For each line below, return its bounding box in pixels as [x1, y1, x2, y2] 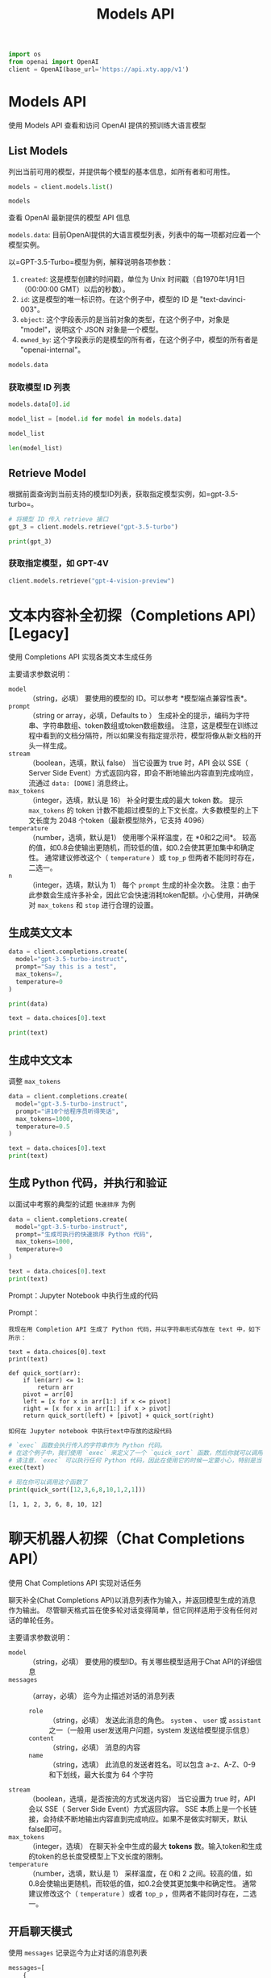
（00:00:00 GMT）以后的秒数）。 [19, 284, 130, 295]
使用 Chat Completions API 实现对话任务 [8, 1579, 143, 1588]
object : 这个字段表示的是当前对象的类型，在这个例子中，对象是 [19, 315, 230, 324]
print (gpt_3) [8, 537, 52, 546]
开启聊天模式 [8, 1925, 73, 1938]
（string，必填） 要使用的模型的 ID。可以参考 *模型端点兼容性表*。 [28, 693, 252, 703]
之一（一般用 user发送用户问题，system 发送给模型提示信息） [48, 1725, 254, 1735]
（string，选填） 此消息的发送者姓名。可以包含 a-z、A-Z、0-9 [48, 1760, 256, 1770]
